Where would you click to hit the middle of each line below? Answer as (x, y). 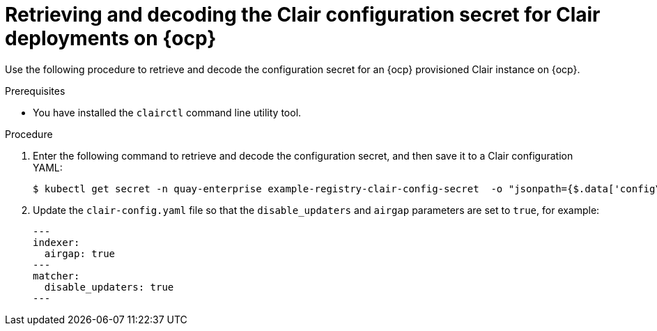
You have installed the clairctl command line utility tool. (167, 112)
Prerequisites (35, 91)
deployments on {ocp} (111, 38)
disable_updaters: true (109, 287)
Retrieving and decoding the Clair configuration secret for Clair (303, 15)
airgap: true (80, 253)
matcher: (56, 276)
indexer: (56, 242)
